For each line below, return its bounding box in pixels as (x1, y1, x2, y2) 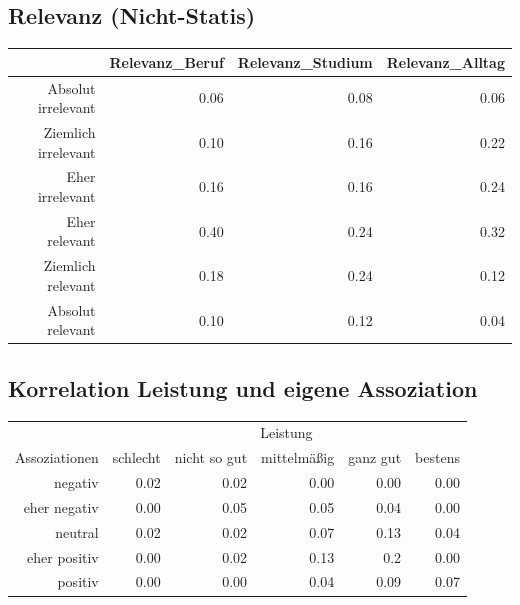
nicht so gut (174, 447, 248, 468)
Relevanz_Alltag (386, 51, 505, 72)
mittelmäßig (261, 447, 335, 468)
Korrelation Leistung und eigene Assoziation (8, 372, 478, 403)
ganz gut (348, 447, 402, 468)
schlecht (112, 447, 161, 468)
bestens (415, 447, 460, 468)
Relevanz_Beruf (109, 51, 224, 72)
